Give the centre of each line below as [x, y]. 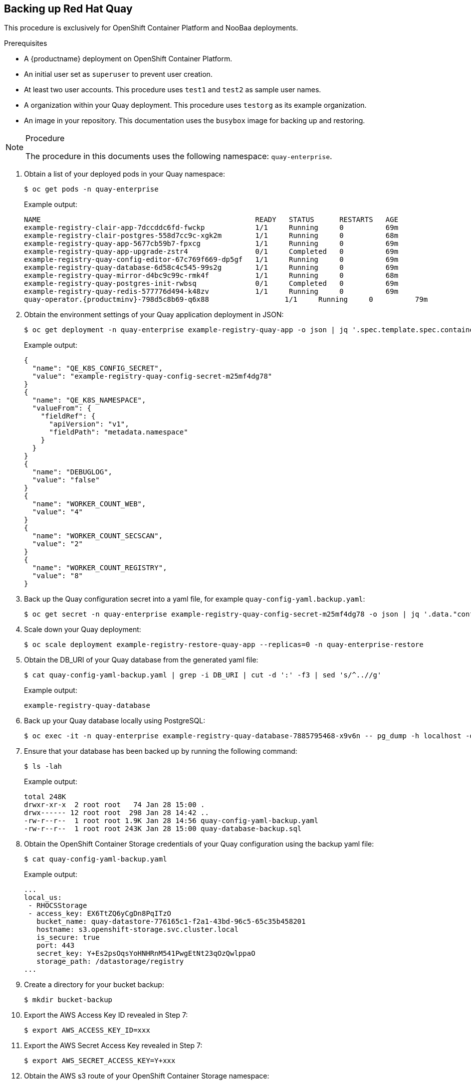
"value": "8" [58, 576]
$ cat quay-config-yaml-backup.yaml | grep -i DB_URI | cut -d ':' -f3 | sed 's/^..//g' [203, 675]
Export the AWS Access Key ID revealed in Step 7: [106, 1015]
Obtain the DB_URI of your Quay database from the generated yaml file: [141, 660]
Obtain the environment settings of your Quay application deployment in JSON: [154, 315]
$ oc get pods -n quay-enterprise [91, 189]
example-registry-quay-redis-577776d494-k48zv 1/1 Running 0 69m [211, 292]
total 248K [45, 797]
